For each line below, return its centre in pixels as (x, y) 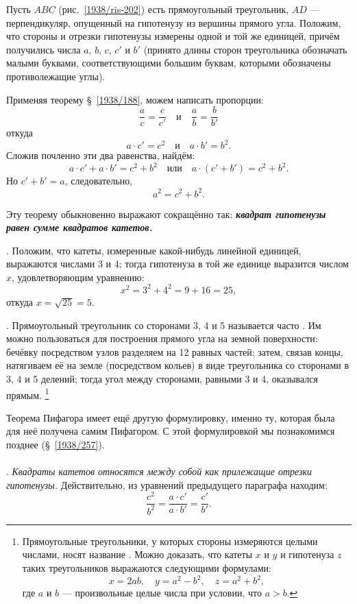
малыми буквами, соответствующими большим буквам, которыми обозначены (169, 63)
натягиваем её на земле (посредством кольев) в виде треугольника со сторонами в (178, 365)
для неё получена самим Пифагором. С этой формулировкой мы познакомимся (171, 431)
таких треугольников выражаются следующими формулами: (147, 568)
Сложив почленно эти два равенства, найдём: (101, 155)
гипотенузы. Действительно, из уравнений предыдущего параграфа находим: (167, 484)
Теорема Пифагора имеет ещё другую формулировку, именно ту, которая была (171, 417)
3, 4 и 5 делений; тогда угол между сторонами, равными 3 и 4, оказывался (162, 378)
